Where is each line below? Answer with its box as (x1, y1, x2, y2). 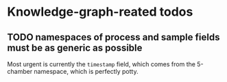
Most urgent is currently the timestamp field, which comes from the (7, 60, 195, 68)
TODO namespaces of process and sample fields (7, 31, 220, 43)
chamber (7, 68, 33, 75)
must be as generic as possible (7, 42, 143, 53)
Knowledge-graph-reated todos (7, 4, 193, 20)
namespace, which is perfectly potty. (34, 68, 139, 75)
